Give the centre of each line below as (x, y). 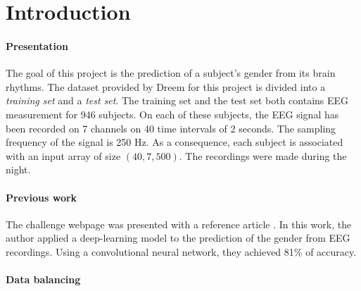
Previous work (42, 197)
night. (18, 169)
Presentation (37, 45)
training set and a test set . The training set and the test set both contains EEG (177, 100)
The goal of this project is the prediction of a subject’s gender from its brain (171, 73)
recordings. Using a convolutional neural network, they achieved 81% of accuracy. (181, 251)
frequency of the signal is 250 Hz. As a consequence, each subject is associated (175, 142)
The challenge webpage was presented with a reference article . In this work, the (179, 224)
